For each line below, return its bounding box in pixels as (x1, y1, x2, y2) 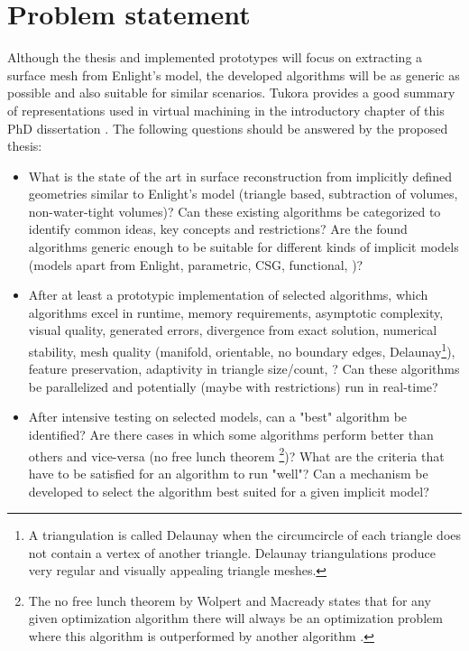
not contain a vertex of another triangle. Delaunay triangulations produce (28, 543, 437, 562)
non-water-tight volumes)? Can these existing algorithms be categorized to (28, 201, 441, 220)
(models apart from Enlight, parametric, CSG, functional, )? (28, 255, 363, 274)
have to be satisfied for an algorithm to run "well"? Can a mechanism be (28, 463, 428, 482)
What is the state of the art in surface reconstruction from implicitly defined (28, 166, 452, 185)
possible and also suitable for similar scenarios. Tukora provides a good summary (7, 83, 455, 102)
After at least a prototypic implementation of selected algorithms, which (28, 285, 428, 304)
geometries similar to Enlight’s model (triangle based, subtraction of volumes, (28, 184, 458, 203)
